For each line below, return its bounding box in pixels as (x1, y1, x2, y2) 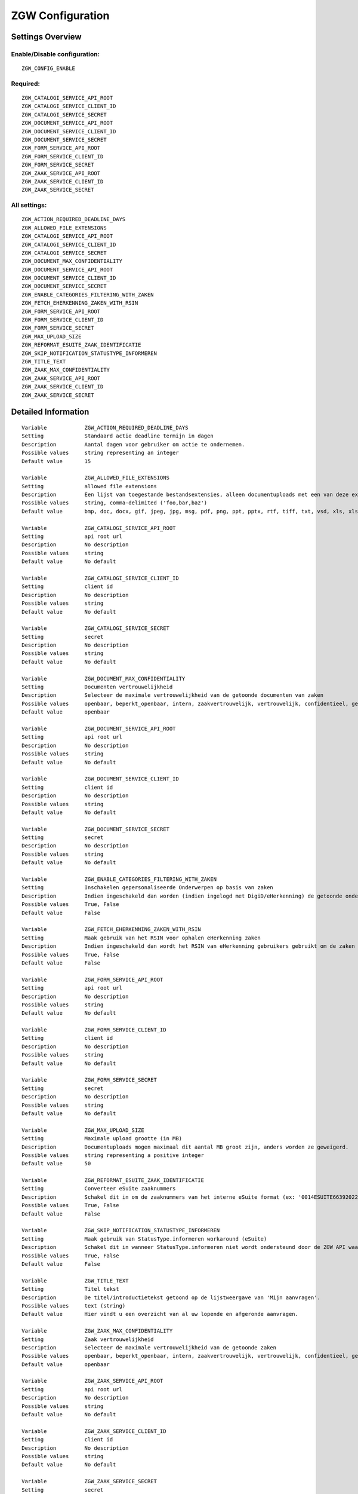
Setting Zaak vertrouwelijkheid (21, 1336, 155, 1343)
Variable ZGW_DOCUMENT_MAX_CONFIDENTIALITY (21, 675, 186, 682)
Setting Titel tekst (21, 1285, 119, 1293)
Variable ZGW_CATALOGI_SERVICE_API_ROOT (21, 525, 176, 531)
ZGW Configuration (11, 9, 110, 22)
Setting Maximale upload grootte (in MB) (21, 1135, 182, 1142)
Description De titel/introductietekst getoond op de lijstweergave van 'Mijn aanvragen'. (21, 1294, 320, 1301)
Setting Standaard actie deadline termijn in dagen (21, 433, 214, 439)
